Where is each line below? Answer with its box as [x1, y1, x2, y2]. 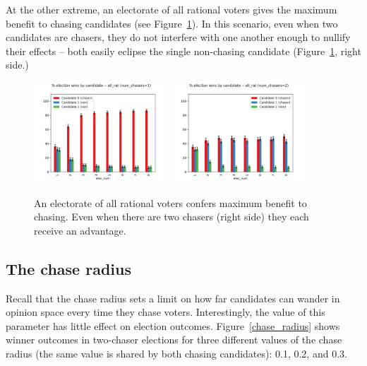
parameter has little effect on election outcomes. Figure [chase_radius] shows [6, 318, 340, 333]
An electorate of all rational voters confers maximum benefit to [34, 195, 307, 210]
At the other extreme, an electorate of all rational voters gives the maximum [6, 2, 337, 16]
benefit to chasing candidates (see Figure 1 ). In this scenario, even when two [6, 16, 338, 30]
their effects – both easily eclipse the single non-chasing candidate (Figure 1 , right [6, 43, 361, 58]
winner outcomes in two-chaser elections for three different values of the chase [6, 332, 342, 347]
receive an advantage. [34, 223, 126, 237]
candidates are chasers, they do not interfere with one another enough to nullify [6, 30, 351, 45]
